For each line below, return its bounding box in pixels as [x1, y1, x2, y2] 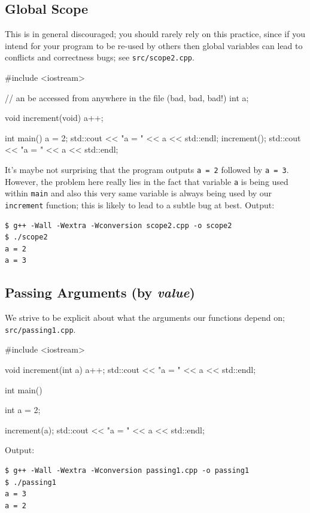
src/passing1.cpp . [5, 323, 76, 335]
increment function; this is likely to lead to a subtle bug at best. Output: [5, 198, 275, 211]
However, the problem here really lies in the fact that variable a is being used [5, 175, 288, 187]
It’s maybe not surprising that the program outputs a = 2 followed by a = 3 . [5, 163, 289, 176]
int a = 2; [5, 403, 41, 416]
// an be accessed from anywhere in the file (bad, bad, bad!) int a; [5, 91, 249, 104]
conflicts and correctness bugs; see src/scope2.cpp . [5, 51, 194, 63]
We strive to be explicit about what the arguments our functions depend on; [5, 311, 285, 324]
